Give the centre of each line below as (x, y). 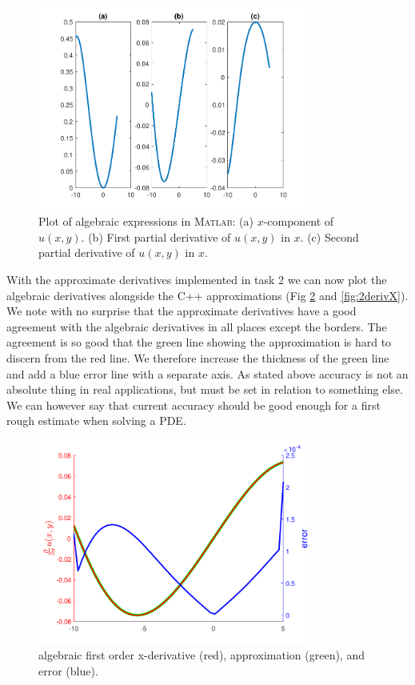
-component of (299, 221)
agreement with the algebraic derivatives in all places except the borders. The (197, 326)
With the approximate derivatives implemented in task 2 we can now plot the (197, 280)
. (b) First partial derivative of (156, 236)
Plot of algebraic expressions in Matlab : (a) (146, 221)
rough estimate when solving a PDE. (96, 421)
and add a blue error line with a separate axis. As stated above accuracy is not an (207, 373)
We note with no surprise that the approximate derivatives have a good (182, 311)
